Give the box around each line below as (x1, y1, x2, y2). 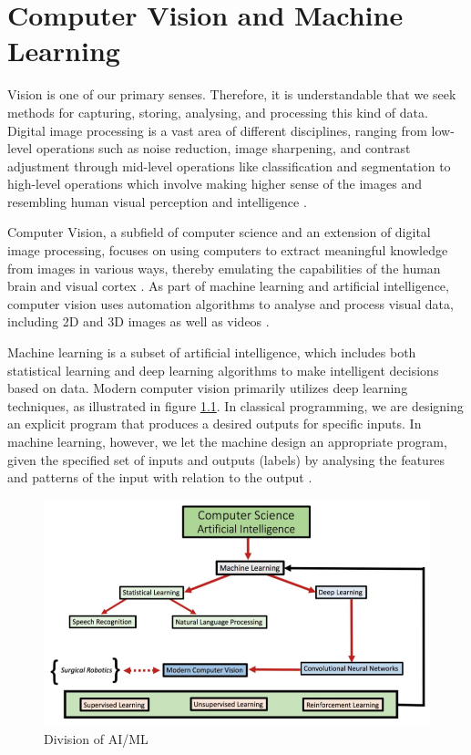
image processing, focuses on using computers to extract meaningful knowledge (7, 241, 448, 260)
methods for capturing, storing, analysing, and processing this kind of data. (7, 102, 428, 121)
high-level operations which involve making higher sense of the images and (7, 174, 422, 193)
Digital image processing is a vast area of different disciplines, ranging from (7, 120, 427, 140)
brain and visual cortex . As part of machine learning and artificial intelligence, (7, 276, 449, 295)
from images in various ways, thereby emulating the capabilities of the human (7, 258, 441, 277)
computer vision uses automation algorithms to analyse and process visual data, (7, 294, 454, 313)
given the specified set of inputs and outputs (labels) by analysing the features (7, 450, 445, 469)
